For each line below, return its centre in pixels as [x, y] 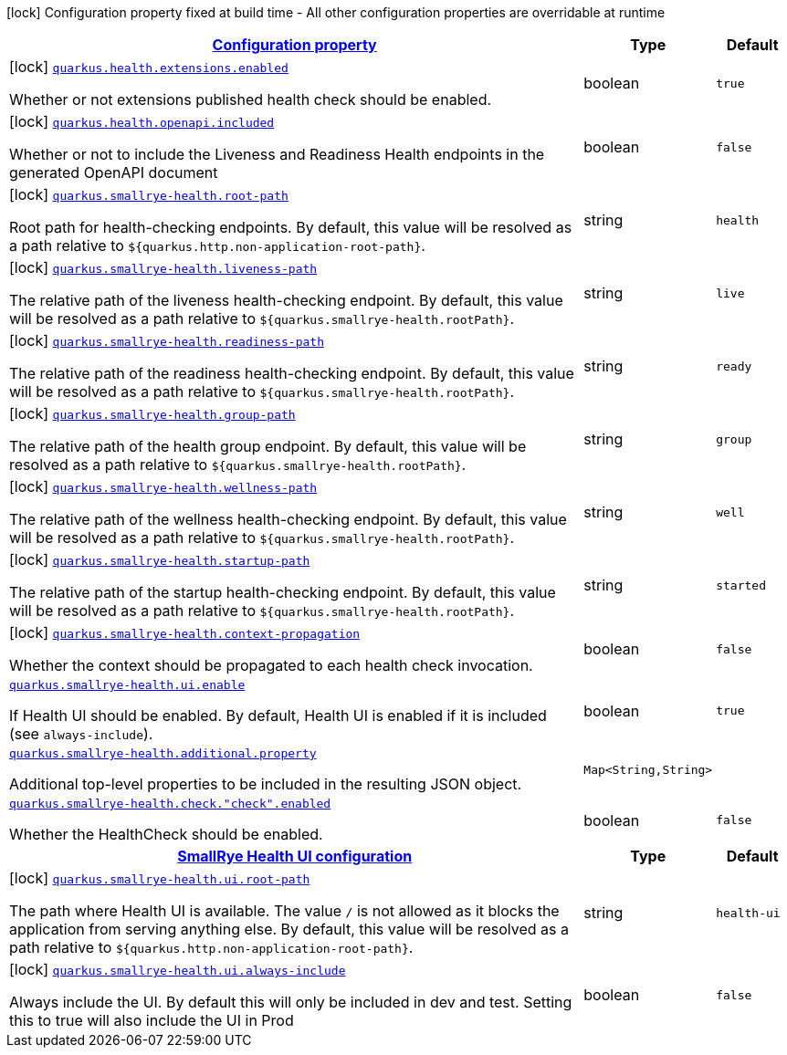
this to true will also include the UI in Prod [152, 1020]
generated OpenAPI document [114, 172]
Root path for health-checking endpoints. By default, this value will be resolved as [291, 227]
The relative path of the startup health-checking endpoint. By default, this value [283, 592]
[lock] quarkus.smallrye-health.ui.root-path [160, 878]
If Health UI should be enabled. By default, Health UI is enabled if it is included [278, 716]
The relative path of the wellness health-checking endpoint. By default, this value [288, 519]
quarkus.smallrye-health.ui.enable [127, 685]
